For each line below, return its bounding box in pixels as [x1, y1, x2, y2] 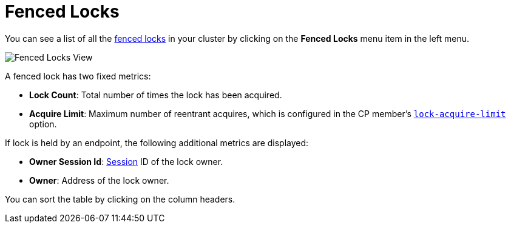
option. [29, 118, 57, 129]
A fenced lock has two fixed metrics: [5, 70, 151, 81]
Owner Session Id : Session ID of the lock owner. [29, 156, 223, 167]
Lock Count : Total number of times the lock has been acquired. [29, 89, 282, 100]
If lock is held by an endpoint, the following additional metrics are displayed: [5, 137, 309, 148]
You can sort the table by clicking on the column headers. [5, 193, 235, 204]
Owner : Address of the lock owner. [29, 175, 169, 186]
